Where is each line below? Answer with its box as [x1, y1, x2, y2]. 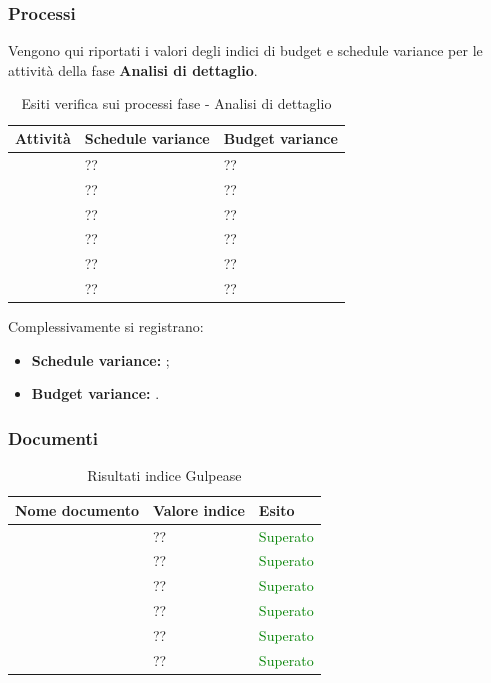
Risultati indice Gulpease [87, 465, 242, 486]
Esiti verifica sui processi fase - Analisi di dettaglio [21, 93, 332, 114]
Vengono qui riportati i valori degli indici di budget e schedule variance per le [8, 40, 483, 61]
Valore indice [152, 499, 245, 520]
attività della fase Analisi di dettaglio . [8, 59, 258, 80]
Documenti [8, 425, 98, 450]
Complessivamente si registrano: [8, 316, 204, 337]
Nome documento [15, 499, 139, 520]
